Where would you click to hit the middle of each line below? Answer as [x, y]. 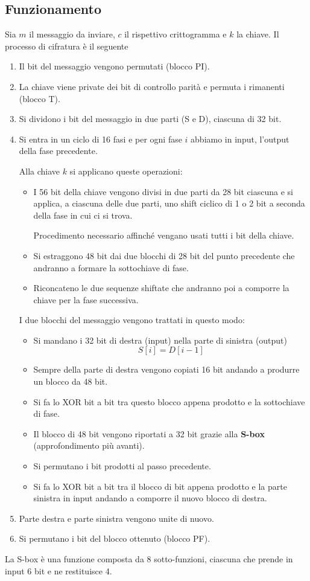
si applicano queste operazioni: [126, 171]
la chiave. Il [258, 34]
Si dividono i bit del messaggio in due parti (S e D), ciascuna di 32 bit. [150, 119]
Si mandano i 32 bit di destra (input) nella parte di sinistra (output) [160, 340]
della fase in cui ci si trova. [83, 215]
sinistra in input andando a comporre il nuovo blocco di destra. [150, 498]
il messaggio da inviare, [72, 34]
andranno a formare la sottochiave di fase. [111, 267]
